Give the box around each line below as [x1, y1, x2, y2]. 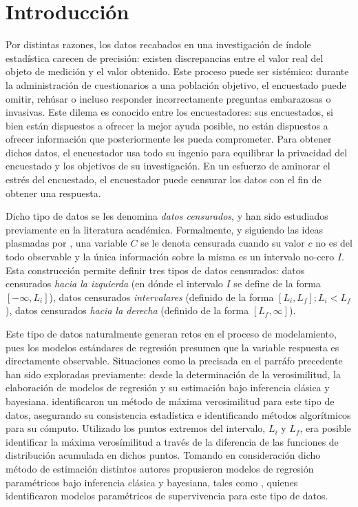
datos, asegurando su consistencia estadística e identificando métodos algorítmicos [6, 407, 351, 422]
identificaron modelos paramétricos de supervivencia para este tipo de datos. [6, 488, 328, 503]
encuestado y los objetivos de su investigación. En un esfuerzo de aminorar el [6, 158, 330, 173]
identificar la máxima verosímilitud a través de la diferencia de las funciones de [6, 434, 339, 448]
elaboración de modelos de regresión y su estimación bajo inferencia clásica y [6, 380, 330, 395]
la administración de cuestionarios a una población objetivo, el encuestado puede [6, 77, 346, 92]
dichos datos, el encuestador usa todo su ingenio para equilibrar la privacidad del [6, 145, 348, 159]
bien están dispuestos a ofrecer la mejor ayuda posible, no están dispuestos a [6, 118, 328, 132]
